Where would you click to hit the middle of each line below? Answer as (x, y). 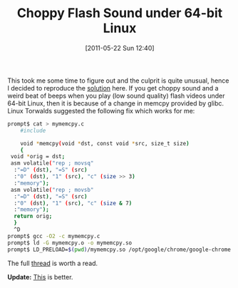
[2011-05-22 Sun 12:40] (120, 48)
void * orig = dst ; (38, 157)
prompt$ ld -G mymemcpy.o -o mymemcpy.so (70, 243)
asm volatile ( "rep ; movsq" (52, 163)
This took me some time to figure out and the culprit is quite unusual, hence (118, 81)
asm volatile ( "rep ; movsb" (52, 190)
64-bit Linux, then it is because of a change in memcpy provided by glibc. (116, 103)
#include (33, 130)
